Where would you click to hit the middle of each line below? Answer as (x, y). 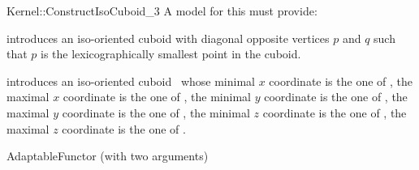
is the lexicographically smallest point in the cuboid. (171, 54)
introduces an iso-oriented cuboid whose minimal (131, 81)
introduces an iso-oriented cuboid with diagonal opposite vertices (168, 38)
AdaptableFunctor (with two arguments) (108, 156)
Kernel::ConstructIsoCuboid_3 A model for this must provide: (162, 11)
